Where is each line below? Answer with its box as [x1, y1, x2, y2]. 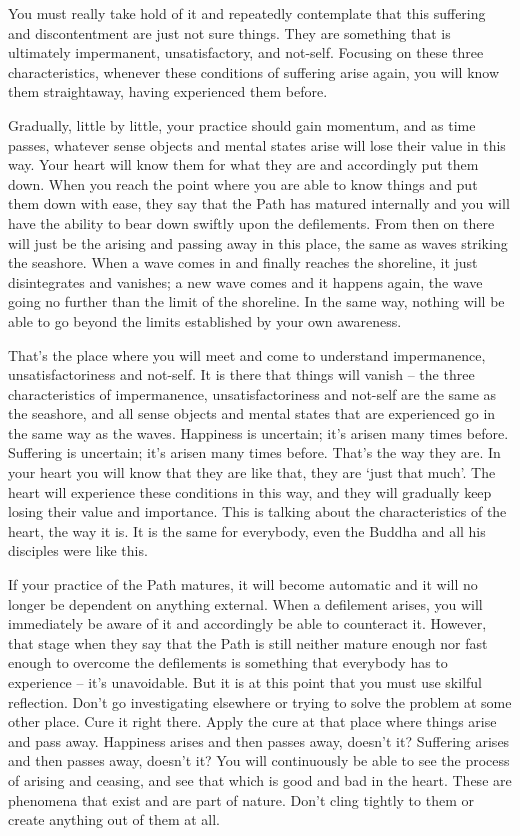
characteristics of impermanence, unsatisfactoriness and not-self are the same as [8, 383, 497, 404]
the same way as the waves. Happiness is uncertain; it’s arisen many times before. [8, 422, 509, 443]
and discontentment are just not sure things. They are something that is [8, 22, 451, 43]
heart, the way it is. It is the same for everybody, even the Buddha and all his [8, 520, 486, 541]
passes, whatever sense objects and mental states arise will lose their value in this [8, 134, 506, 155]
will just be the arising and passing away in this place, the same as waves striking [8, 232, 508, 253]
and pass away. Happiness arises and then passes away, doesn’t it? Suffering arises [8, 730, 510, 751]
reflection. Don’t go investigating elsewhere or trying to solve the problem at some [8, 691, 512, 712]
